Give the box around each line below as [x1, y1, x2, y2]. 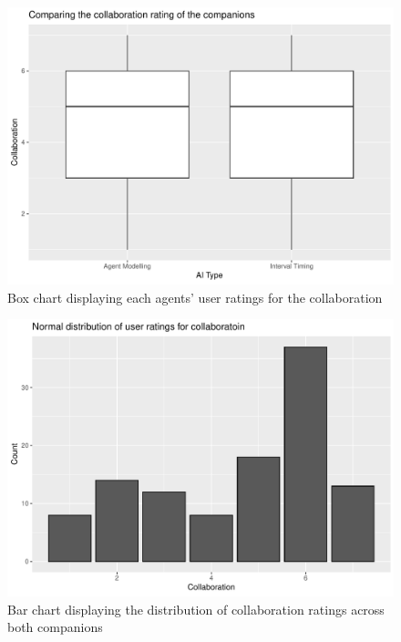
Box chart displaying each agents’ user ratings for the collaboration [7, 287, 383, 306]
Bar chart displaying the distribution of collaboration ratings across [7, 599, 385, 618]
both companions [7, 617, 103, 637]
